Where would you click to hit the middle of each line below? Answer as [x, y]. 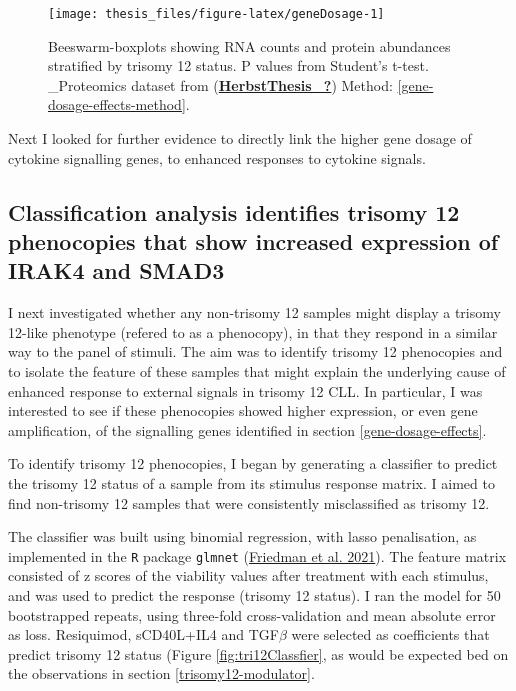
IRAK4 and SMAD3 [116, 270]
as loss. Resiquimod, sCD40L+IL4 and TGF [143, 634]
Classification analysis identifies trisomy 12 [234, 211]
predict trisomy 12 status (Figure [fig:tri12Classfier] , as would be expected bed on [258, 653]
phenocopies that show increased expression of [253, 241]
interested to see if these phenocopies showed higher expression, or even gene [243, 410]
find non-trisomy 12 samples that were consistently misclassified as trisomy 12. [249, 502]
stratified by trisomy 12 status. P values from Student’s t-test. [238, 65]
